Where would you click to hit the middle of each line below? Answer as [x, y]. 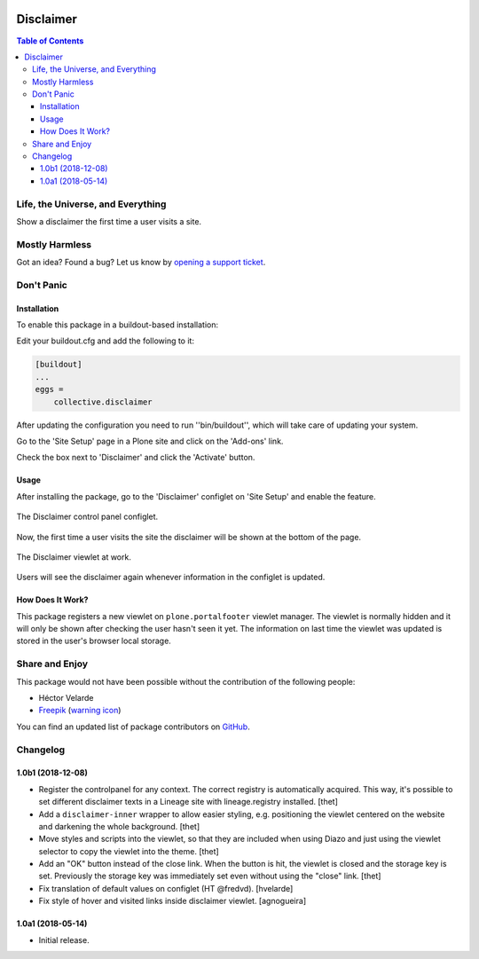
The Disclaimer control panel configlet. [87, 517]
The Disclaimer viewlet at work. [74, 557]
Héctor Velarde [66, 698]
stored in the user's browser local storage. [94, 641]
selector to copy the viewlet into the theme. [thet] [129, 851]
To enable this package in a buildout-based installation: [118, 325]
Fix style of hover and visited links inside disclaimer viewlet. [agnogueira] [172, 901]
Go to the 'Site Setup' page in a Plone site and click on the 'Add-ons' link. [150, 441]
